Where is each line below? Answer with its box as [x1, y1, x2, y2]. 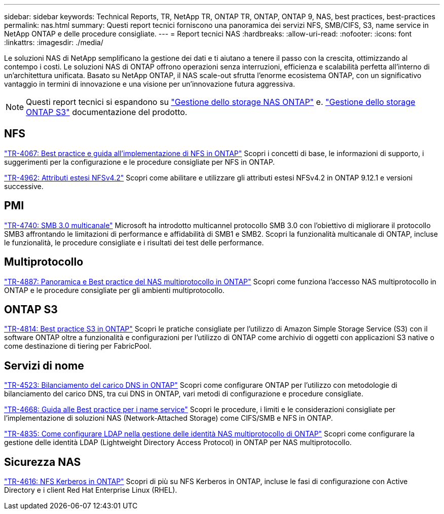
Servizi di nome [4, 359, 84, 372]
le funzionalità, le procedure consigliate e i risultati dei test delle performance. [4, 238, 264, 247]
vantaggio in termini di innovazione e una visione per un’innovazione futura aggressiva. [4, 80, 295, 88]
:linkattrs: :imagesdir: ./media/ [4, 38, 103, 47]
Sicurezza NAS [4, 455, 81, 468]
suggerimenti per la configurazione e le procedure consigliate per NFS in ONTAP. [4, 157, 275, 166]
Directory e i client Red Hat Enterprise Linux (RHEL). [4, 486, 177, 495]
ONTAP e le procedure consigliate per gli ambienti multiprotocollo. [4, 285, 225, 295]
